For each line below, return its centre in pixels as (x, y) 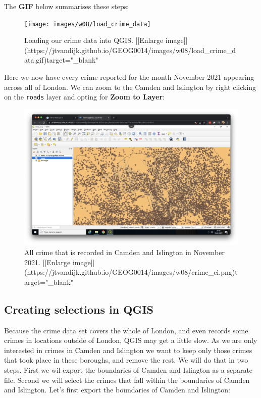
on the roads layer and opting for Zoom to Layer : (84, 97)
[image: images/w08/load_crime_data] (88, 24)
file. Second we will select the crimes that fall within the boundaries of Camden (127, 380)
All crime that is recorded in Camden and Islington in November (124, 252)
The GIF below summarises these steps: (67, 6)
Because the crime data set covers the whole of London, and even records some (126, 330)
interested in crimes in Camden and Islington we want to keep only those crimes (128, 350)
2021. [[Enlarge (47, 262)
